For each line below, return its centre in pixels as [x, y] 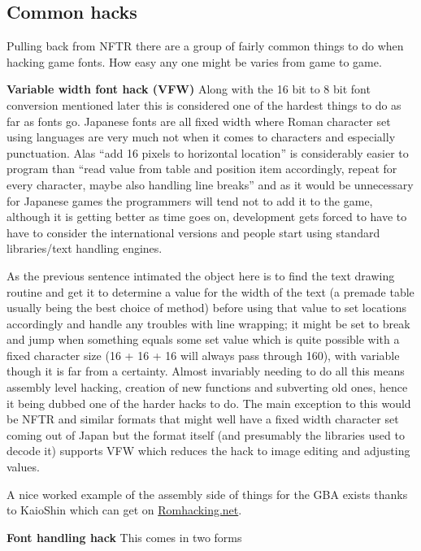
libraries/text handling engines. [85, 248]
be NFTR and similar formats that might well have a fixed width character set [203, 419]
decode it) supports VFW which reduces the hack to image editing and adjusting [208, 451]
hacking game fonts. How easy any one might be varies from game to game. [194, 61]
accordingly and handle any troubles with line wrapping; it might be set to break [208, 323]
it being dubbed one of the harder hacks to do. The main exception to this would [209, 403]
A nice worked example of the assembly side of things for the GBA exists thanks [207, 494]
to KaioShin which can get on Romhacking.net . [124, 510]
